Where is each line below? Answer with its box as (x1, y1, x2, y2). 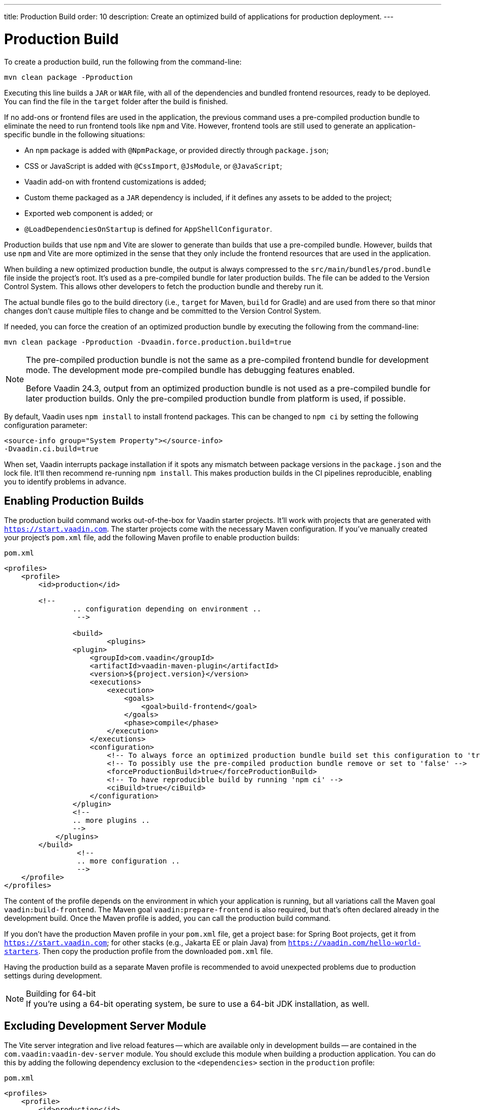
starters (4, 947, 39, 956)
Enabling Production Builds (4, 494, 144, 507)
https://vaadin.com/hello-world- (288, 939, 421, 947)
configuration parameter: (4, 420, 87, 429)
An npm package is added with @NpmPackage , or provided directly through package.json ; (24, 145, 329, 155)
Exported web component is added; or (24, 208, 153, 218)
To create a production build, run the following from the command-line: (4, 57, 242, 66)
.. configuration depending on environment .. (72, 605, 261, 613)
